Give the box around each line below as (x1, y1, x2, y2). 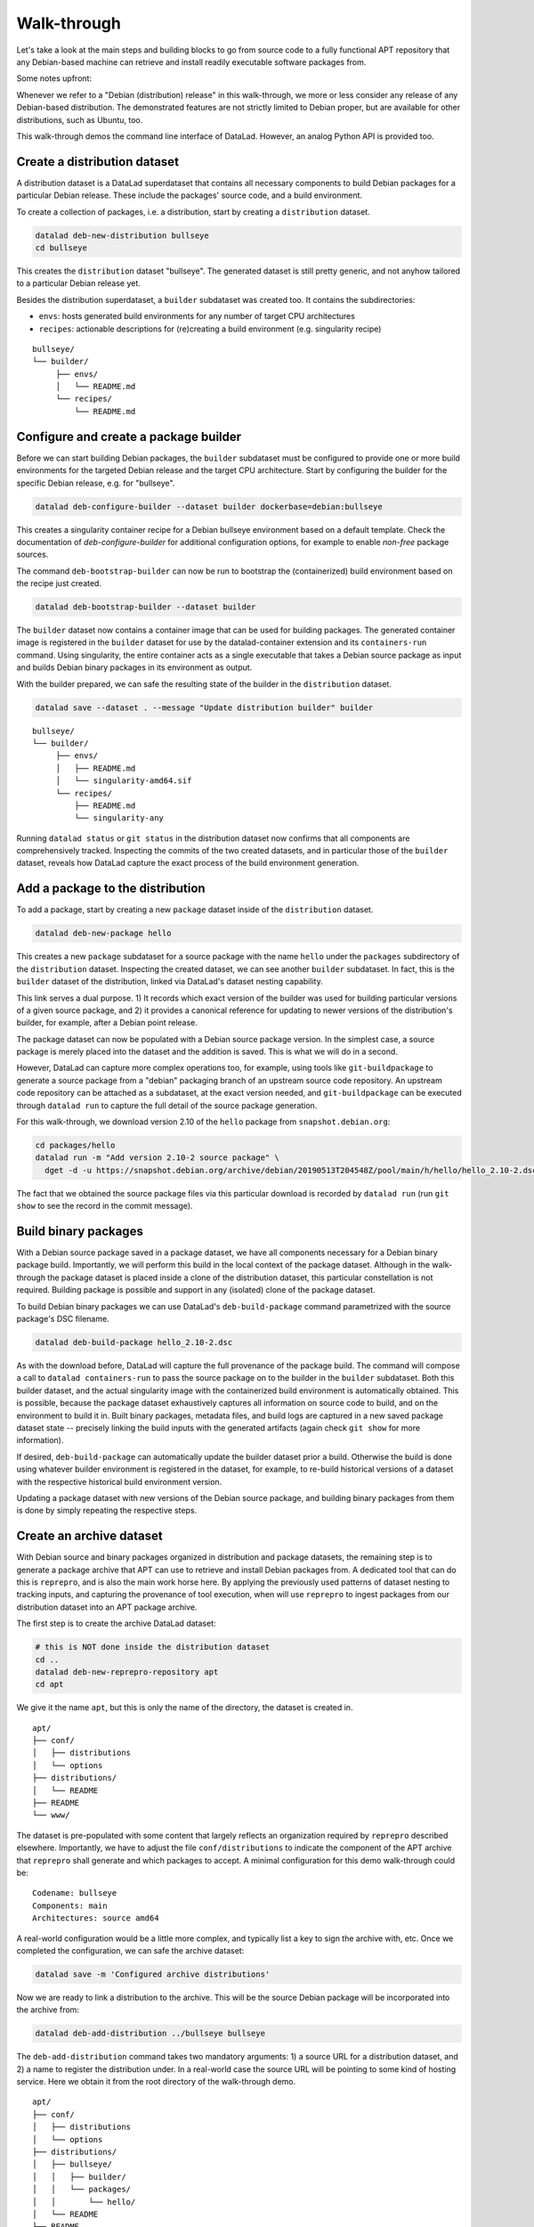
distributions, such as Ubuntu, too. (16, 114, 143, 125)
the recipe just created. (16, 578, 102, 589)
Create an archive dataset (16, 1529, 164, 1544)
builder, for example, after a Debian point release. (16, 1017, 198, 1028)
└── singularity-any (74, 813, 165, 823)
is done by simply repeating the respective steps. (16, 1505, 198, 1516)
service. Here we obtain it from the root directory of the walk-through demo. (16, 2076, 296, 2087)
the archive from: (16, 2004, 80, 2015)
